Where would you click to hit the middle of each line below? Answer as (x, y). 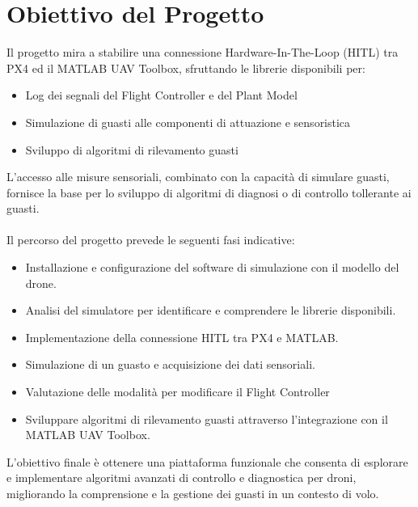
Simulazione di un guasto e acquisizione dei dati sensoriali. (170, 364)
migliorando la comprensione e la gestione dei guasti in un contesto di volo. (193, 493)
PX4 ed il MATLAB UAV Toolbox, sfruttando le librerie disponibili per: (186, 68)
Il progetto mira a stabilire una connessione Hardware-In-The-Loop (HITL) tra (203, 52)
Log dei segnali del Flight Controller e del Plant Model (161, 95)
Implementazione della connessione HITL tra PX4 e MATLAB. (182, 337)
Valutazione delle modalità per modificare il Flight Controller (177, 392)
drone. (41, 283)
